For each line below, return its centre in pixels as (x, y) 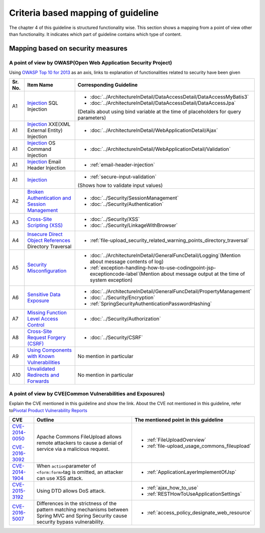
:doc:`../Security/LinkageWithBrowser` (134, 225)
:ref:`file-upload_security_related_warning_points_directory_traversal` (170, 240)
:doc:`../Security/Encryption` (123, 297)
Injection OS (41, 143)
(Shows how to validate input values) (120, 185)
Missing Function (47, 313)
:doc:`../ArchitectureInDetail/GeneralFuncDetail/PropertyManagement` (171, 292)
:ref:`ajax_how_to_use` (173, 488)
